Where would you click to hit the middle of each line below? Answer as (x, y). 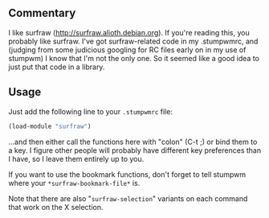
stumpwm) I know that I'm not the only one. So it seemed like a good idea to (134, 58)
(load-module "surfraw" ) (50, 126)
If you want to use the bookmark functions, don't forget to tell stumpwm (127, 174)
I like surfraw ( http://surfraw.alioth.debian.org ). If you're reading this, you (129, 32)
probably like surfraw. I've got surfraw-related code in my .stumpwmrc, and (133, 41)
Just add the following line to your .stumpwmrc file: (90, 111)
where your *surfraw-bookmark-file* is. (74, 183)
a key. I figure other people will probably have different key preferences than (135, 150)
